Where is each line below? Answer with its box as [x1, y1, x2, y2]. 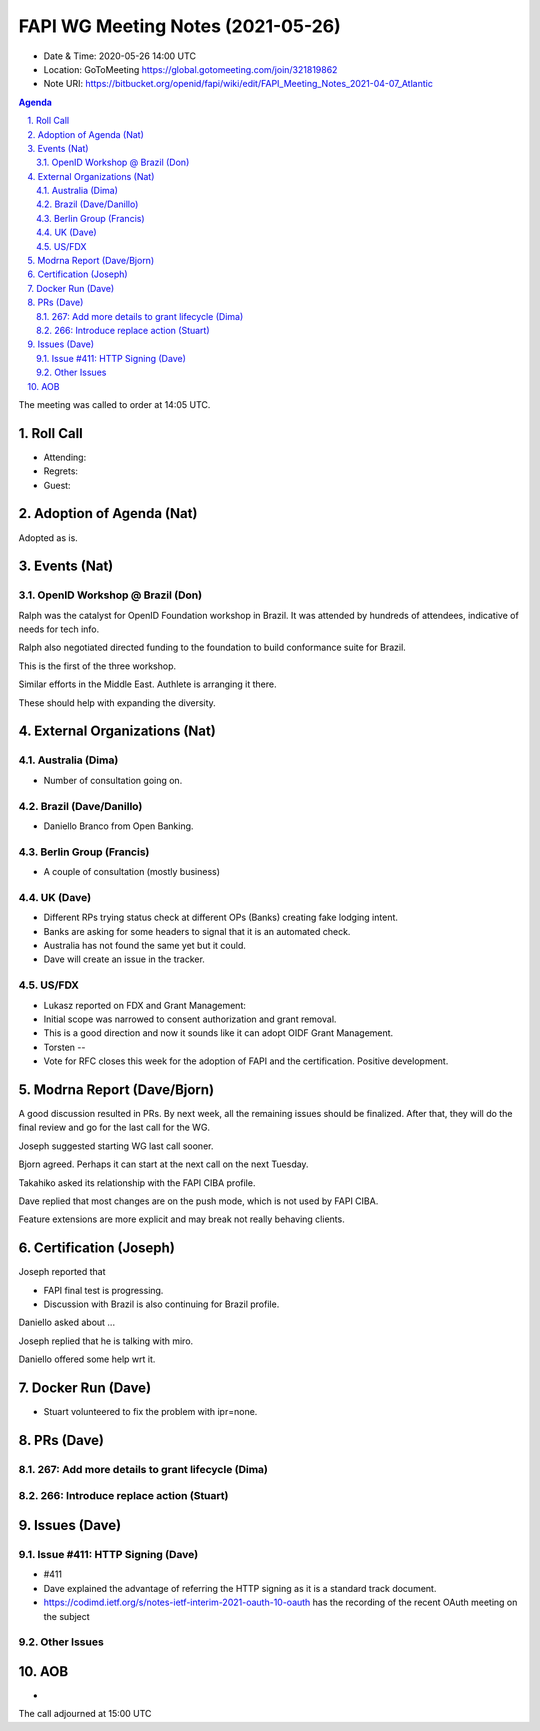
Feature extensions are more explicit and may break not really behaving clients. [18, 1213, 345, 1225]
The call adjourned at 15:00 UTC [18, 1708, 152, 1720]
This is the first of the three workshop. [18, 660, 177, 672]
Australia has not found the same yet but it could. [43, 939, 247, 951]
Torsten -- [43, 1041, 86, 1053]
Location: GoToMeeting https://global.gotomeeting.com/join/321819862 [43, 63, 338, 75]
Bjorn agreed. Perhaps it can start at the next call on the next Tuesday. [18, 1158, 309, 1170]
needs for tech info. [18, 623, 100, 635]
